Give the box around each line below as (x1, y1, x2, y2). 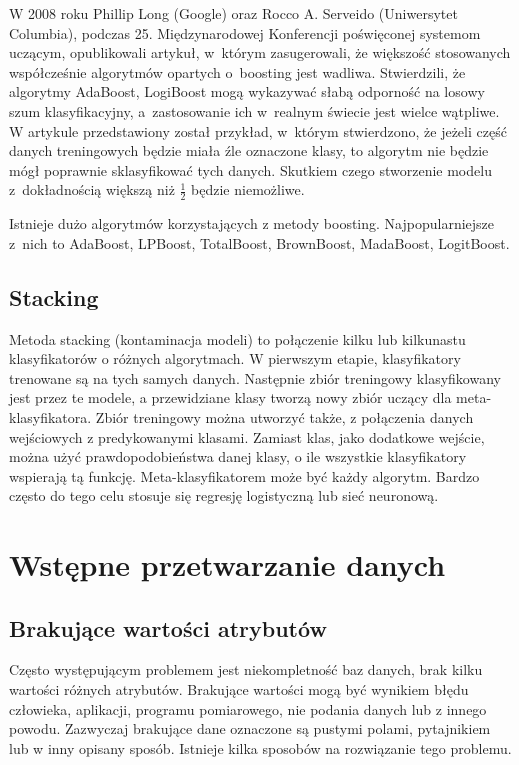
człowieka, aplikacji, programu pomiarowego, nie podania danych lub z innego (9, 698, 487, 719)
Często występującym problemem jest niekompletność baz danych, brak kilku (9, 659, 483, 680)
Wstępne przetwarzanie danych (9, 544, 446, 585)
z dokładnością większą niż (9, 179, 175, 200)
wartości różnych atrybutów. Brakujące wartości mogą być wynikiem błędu (9, 679, 469, 700)
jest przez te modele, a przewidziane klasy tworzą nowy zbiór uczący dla (9, 387, 452, 408)
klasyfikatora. (9, 406, 92, 427)
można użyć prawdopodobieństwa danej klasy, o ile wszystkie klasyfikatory (9, 446, 467, 467)
